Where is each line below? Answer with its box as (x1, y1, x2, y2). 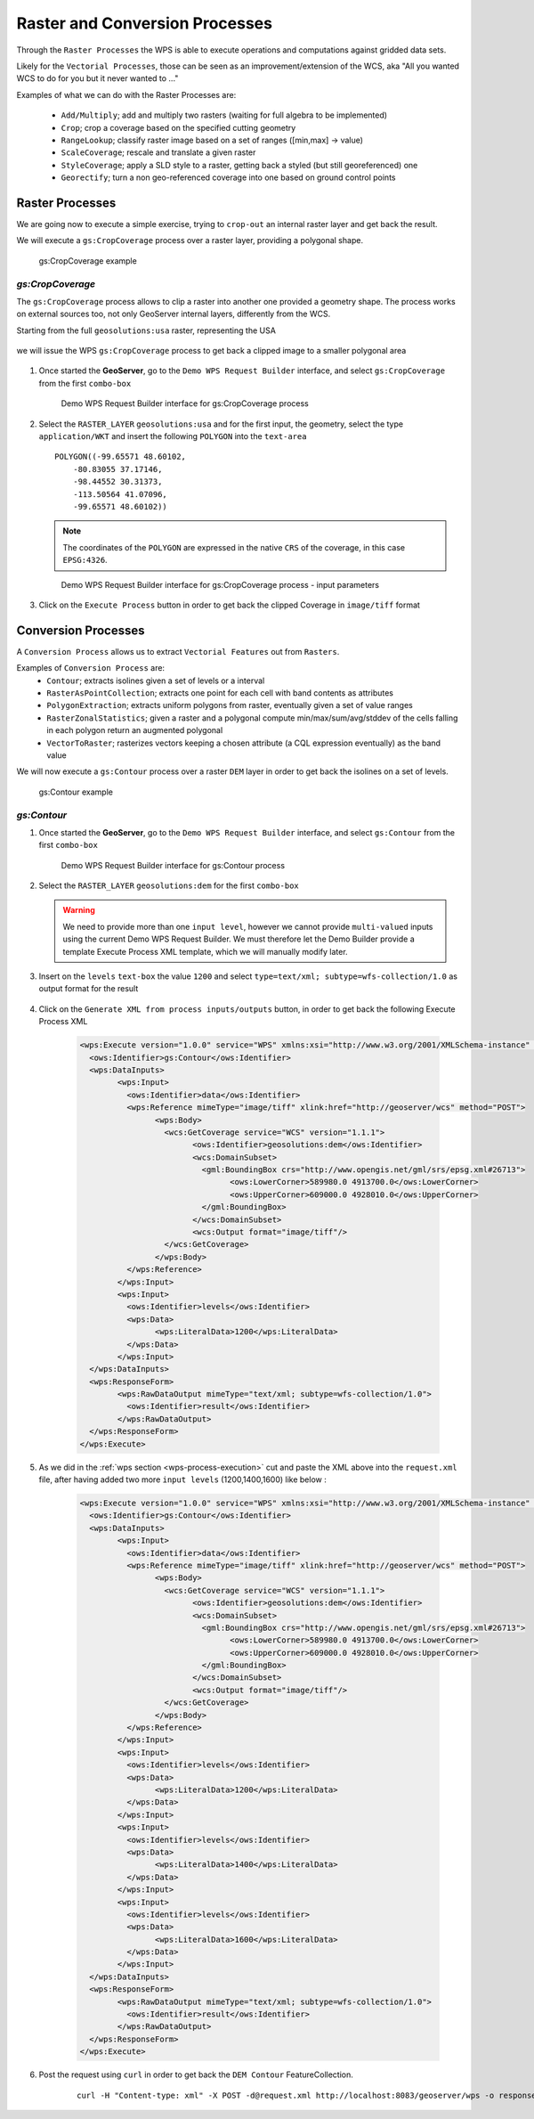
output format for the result (38, 983, 139, 994)
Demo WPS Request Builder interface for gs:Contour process (61, 860, 285, 870)
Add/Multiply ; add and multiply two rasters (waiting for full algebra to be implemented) (61, 110, 387, 120)
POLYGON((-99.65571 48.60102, (54, 452, 187, 462)
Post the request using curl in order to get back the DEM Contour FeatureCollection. (38, 2069, 353, 2080)
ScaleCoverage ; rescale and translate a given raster (61, 147, 256, 158)
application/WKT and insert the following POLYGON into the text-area (38, 431, 307, 442)
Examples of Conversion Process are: (16, 663, 165, 673)
